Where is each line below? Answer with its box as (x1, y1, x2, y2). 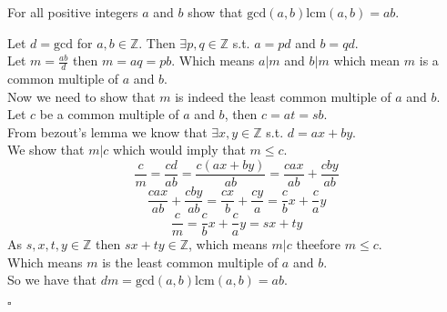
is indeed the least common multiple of (175, 86, 391, 106)
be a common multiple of (39, 105, 179, 124)
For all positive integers (7, 3, 138, 21)
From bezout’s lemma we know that (7, 122, 208, 141)
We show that (7, 140, 85, 159)
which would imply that (113, 140, 246, 159)
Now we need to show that (7, 86, 156, 106)
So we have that (7, 270, 97, 289)
